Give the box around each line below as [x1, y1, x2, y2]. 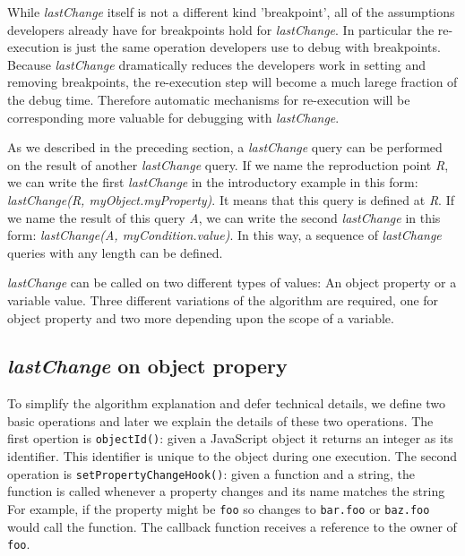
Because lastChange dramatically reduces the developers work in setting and [7, 55, 426, 73]
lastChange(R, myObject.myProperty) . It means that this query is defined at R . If [7, 190, 455, 209]
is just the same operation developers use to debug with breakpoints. [63, 38, 441, 56]
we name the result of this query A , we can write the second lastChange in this [7, 208, 441, 227]
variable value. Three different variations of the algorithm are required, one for [7, 290, 439, 309]
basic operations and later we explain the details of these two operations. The [7, 411, 434, 430]
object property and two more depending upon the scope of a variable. [7, 308, 394, 327]
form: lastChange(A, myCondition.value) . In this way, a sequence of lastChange [7, 226, 442, 244]
